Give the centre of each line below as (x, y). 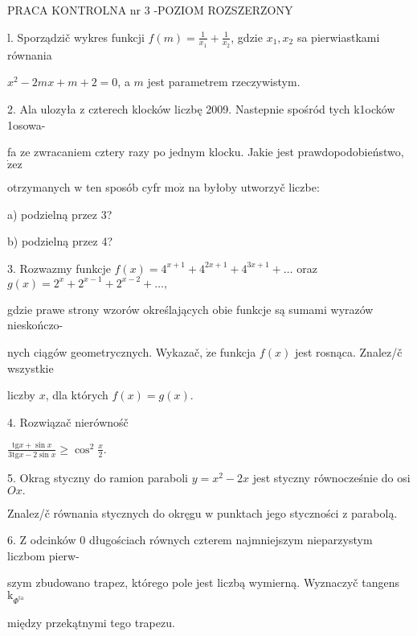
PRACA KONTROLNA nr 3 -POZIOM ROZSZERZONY (150, 10)
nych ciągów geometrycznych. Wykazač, (105, 352)
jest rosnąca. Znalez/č (348, 352)
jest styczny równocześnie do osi (331, 478)
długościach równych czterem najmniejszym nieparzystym (231, 540)
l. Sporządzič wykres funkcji (76, 37)
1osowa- (27, 124)
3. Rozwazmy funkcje (59, 268)
